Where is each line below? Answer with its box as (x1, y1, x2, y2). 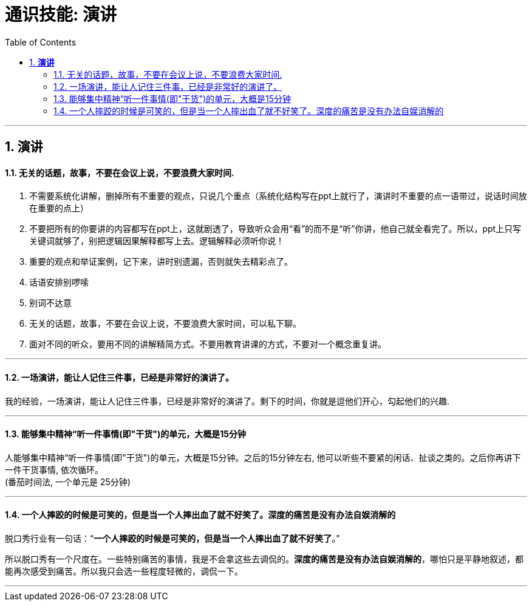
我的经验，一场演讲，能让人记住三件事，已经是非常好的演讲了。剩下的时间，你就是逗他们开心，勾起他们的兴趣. (5, 395, 450, 406)
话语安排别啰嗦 (29, 277, 89, 288)
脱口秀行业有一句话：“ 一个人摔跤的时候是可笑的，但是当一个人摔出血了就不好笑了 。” (5, 533, 340, 544)
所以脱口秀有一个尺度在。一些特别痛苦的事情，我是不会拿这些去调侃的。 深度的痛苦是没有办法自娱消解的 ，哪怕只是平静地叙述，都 (5, 554, 523, 565)
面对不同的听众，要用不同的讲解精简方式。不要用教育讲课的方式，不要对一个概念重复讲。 (29, 339, 386, 350)
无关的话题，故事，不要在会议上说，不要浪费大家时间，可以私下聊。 (29, 318, 301, 329)
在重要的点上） (29, 203, 89, 214)
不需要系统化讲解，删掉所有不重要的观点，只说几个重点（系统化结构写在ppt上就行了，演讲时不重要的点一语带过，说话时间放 (29, 191, 527, 202)
